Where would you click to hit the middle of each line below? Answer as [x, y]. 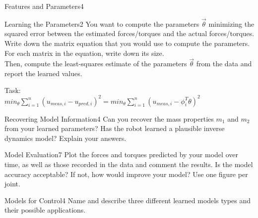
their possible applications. [45, 210]
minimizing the [231, 23]
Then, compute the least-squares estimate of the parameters [96, 64]
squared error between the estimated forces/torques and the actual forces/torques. [129, 33]
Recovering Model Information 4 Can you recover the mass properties [109, 118]
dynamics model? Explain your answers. [65, 138]
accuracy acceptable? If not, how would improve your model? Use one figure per [126, 174]
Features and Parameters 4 [44, 6]
